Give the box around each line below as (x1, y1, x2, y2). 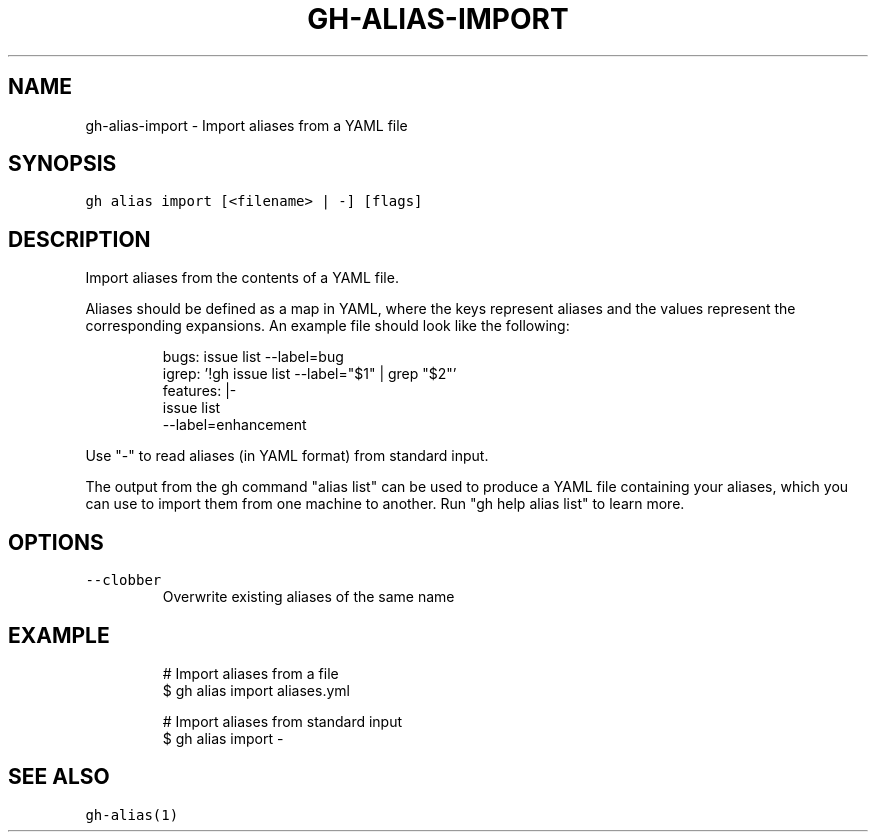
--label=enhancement (162, 416, 307, 434)
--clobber (85, 572, 162, 589)
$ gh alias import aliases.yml (162, 681, 350, 699)
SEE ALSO (8, 764, 110, 790)
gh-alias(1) (85, 806, 179, 823)
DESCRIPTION (8, 226, 151, 252)
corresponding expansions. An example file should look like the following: (85, 317, 570, 335)
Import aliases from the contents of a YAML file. (85, 269, 399, 287)
